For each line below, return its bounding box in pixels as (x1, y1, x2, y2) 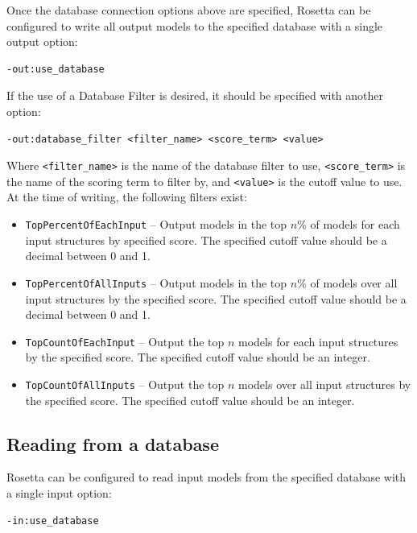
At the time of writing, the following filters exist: (6, 188, 247, 205)
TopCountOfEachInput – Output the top (25, 333, 225, 349)
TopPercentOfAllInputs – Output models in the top (25, 274, 287, 291)
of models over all (310, 274, 398, 291)
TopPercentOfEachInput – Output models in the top (25, 216, 287, 233)
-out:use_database (6, 63, 105, 75)
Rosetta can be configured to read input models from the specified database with (6, 469, 407, 485)
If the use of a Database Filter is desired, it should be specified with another (6, 87, 384, 104)
